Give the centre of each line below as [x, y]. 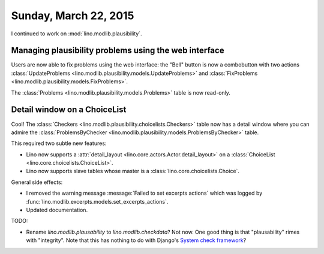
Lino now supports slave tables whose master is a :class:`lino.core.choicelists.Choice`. [133, 171]
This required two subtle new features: [59, 143]
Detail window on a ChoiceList [69, 110]
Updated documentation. [57, 210]
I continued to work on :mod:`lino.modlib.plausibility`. [76, 34]
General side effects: [37, 182]
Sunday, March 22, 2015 [73, 16]
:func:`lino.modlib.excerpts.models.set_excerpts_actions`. [97, 201]
